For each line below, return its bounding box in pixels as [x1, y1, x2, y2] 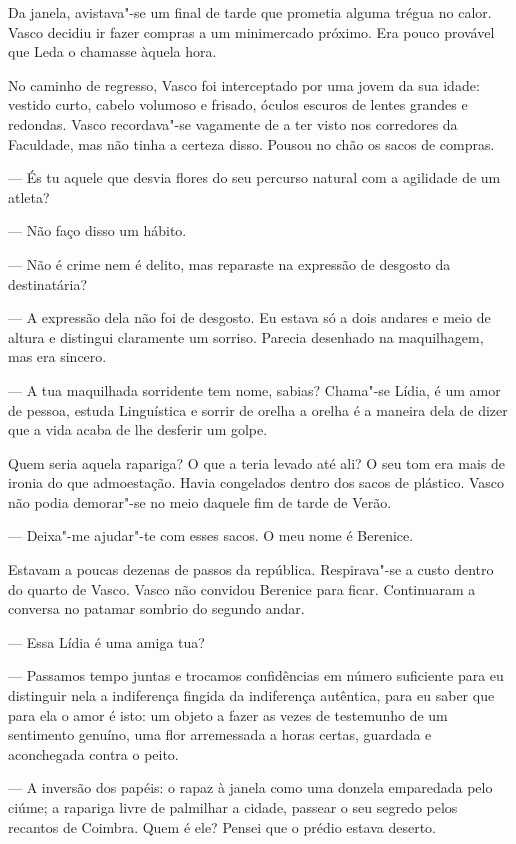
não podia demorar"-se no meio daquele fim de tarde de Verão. [8, 491, 392, 512]
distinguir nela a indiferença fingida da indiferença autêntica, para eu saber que [8, 685, 495, 706]
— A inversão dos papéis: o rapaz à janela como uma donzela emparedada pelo [8, 777, 493, 798]
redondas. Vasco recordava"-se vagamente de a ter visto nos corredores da [8, 113, 458, 134]
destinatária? [8, 273, 88, 294]
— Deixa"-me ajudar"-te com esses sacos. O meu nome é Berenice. [8, 525, 414, 546]
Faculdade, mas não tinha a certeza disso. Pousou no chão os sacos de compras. [8, 133, 495, 154]
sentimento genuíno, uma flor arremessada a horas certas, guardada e [8, 724, 432, 745]
